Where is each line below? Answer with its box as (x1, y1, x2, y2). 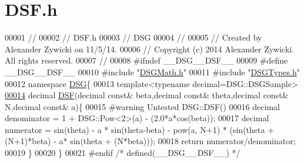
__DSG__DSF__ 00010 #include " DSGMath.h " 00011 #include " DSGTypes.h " (5, 65, 300, 78)
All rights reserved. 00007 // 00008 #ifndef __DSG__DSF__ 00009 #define (5, 54, 288, 66)
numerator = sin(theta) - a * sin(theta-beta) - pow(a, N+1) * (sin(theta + (5, 123, 275, 135)
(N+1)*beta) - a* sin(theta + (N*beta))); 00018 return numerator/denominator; (5, 135, 296, 147)
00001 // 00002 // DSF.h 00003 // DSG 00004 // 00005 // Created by (5, 31, 262, 44)
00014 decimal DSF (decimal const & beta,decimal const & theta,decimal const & (5, 89, 289, 101)
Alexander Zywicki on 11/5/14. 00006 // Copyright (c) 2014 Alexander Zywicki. (5, 42, 295, 55)
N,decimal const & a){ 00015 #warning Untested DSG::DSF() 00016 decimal (5, 100, 280, 112)
